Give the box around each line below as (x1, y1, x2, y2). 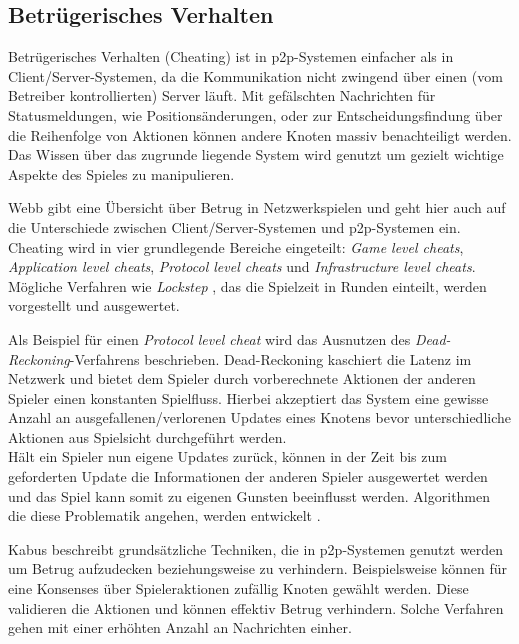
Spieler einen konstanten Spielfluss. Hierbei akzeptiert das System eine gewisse (8, 387, 489, 408)
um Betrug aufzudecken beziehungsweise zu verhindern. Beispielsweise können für (8, 558, 508, 579)
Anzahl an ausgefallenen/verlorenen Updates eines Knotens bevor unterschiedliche (8, 407, 511, 428)
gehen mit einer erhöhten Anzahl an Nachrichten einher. (8, 617, 352, 638)
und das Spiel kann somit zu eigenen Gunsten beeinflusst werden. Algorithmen (8, 485, 491, 506)
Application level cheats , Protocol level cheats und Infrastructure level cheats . (8, 256, 476, 277)
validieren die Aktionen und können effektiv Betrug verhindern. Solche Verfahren (8, 597, 504, 618)
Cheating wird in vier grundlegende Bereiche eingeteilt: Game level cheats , (8, 236, 464, 257)
